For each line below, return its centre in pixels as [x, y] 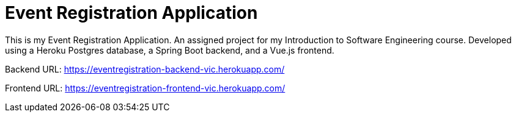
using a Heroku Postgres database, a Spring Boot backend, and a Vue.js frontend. [170, 50]
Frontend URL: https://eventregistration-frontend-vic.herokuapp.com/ [145, 88]
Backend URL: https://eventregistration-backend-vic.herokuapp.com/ [145, 69]
